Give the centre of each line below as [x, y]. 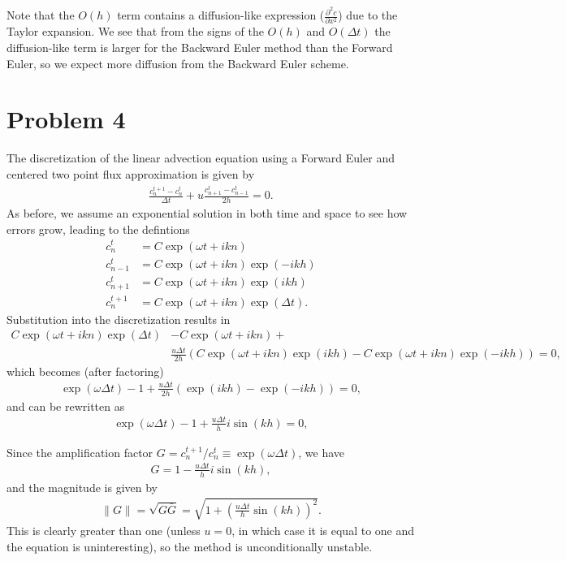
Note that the [41, 15]
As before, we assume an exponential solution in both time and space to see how [207, 213]
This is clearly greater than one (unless [104, 530]
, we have [322, 452]
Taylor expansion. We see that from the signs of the [135, 31]
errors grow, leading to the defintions [98, 229]
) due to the [368, 15]
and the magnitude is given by [82, 487]
